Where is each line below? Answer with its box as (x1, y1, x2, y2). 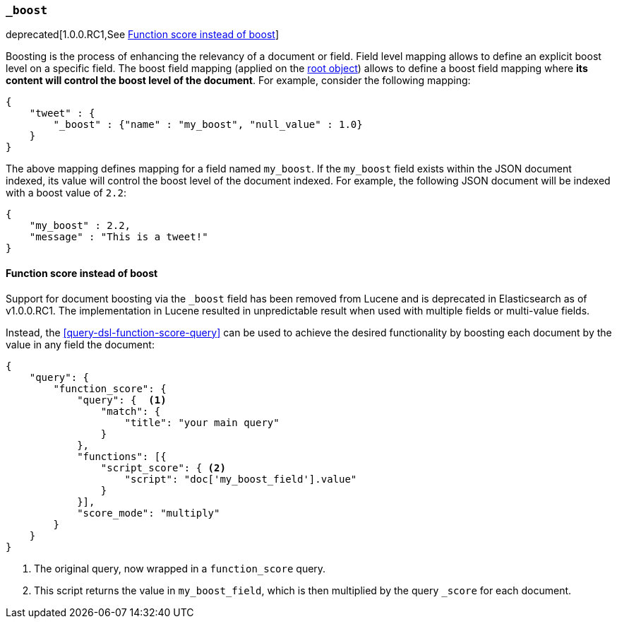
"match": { (100, 405, 161, 417)
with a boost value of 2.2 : (6, 187, 126, 199)
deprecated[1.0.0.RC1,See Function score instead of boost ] (6, 28, 279, 41)
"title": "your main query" (124, 416, 280, 428)
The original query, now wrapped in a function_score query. (34, 562, 326, 575)
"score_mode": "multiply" (77, 507, 220, 519)
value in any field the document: (6, 338, 155, 351)
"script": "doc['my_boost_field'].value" (124, 473, 357, 485)
